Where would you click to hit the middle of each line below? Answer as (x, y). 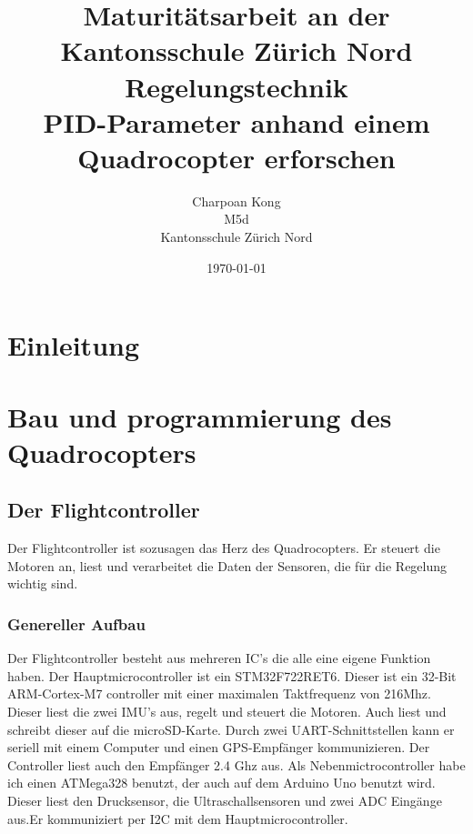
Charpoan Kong (236, 201)
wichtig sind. (43, 583)
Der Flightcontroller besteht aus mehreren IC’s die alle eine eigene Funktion (219, 658)
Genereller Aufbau (76, 623)
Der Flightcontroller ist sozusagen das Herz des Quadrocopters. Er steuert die (224, 548)
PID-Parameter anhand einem (236, 121)
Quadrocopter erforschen (236, 157)
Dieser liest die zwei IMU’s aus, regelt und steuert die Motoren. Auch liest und (227, 711)
